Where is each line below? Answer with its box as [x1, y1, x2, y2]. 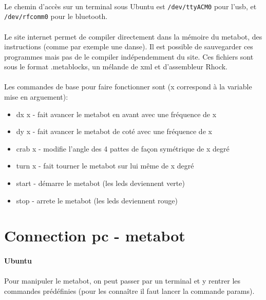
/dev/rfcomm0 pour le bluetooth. [4, 11, 108, 22]
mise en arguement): [4, 91, 68, 102]
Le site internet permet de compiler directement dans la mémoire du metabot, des [4, 31, 262, 42]
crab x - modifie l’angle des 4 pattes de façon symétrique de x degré [16, 143, 230, 154]
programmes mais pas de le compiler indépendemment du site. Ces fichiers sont [4, 51, 254, 62]
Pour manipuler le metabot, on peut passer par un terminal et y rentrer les [4, 275, 241, 286]
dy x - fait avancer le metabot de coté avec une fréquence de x [16, 126, 212, 137]
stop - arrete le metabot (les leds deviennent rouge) [16, 195, 178, 205]
